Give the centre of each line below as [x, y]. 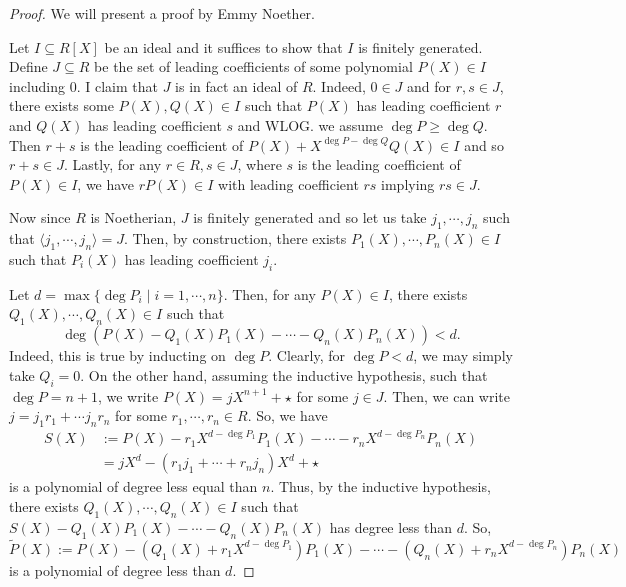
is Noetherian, [133, 217]
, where [259, 164]
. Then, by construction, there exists [235, 238]
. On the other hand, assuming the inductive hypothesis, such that [284, 374]
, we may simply [463, 355]
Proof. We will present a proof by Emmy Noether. [162, 13]
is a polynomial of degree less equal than [133, 486]
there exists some [61, 105]
